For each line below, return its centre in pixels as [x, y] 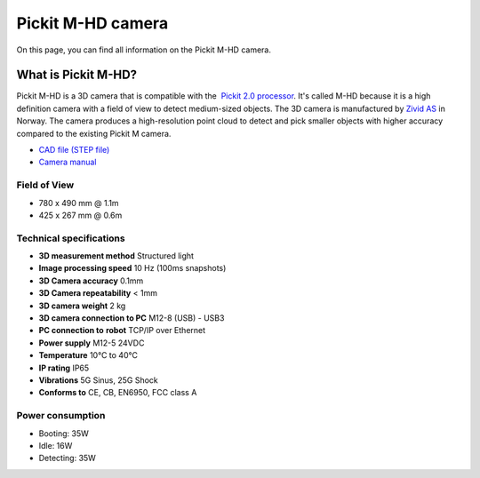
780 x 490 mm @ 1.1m [79, 203]
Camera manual [68, 162]
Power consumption [61, 416]
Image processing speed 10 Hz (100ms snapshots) [132, 268]
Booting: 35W [64, 433]
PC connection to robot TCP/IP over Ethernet [122, 331]
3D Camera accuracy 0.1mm [91, 281]
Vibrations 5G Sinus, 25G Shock [99, 380]
